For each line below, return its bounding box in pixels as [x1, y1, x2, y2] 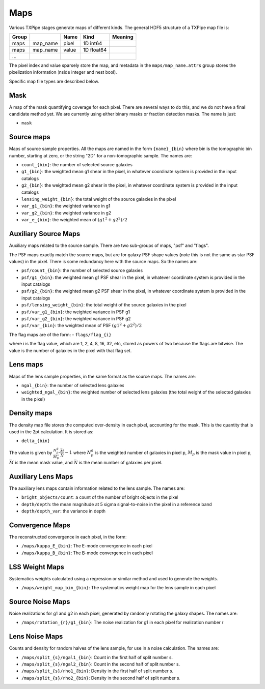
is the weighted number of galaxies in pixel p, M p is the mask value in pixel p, [95, 449, 252, 457]
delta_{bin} [21, 438, 50, 444]
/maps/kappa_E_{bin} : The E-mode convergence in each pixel [21, 543, 153, 549]
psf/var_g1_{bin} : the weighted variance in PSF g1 [21, 309, 130, 315]
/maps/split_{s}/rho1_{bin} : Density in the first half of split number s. [21, 668, 174, 674]
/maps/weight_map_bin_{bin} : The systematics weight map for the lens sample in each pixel [21, 585, 216, 591]
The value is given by [9, 449, 53, 455]
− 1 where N [64, 449, 92, 455]
